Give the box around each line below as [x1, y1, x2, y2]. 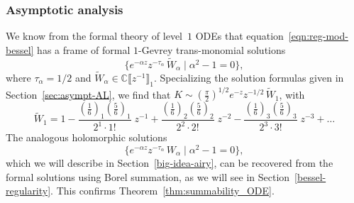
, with [279, 87, 305, 101]
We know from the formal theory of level [6, 28, 183, 43]
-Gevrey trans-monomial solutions [138, 42, 286, 57]
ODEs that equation [195, 28, 284, 43]
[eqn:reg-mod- [288, 28, 348, 43]
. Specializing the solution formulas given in [153, 70, 344, 84]
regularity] [6, 183, 51, 198]
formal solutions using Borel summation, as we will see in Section [6, 169, 290, 184]
